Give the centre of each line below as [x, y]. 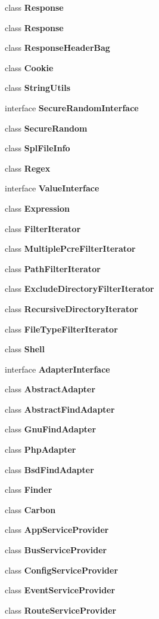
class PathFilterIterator [53, 268]
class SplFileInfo [38, 148]
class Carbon [30, 509]
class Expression [38, 208]
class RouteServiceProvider [61, 610]
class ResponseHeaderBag [57, 48]
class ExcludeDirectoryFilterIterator [79, 289]
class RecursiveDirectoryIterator [71, 308]
